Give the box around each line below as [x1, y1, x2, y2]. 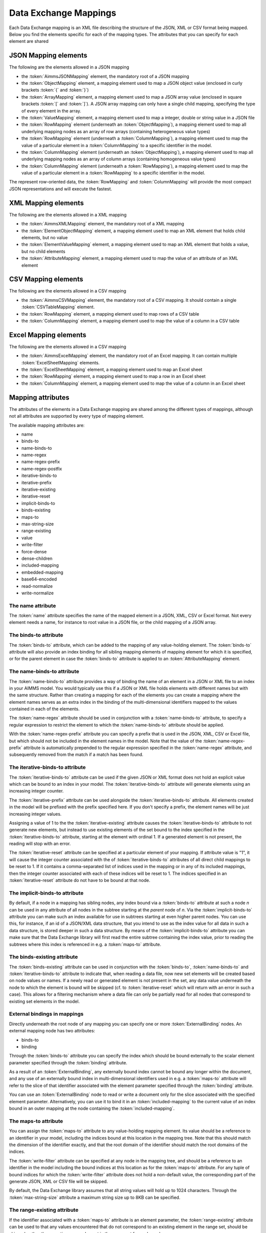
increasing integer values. [9, 811, 62, 817]
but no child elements [21, 248, 66, 254]
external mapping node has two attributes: [9, 1028, 96, 1034]
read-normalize [21, 583, 53, 589]
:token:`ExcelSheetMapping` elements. [21, 360, 100, 365]
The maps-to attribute [9, 1118, 64, 1124]
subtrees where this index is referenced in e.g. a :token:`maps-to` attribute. [9, 941, 162, 947]
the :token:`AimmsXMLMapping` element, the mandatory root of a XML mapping [21, 221, 184, 227]
